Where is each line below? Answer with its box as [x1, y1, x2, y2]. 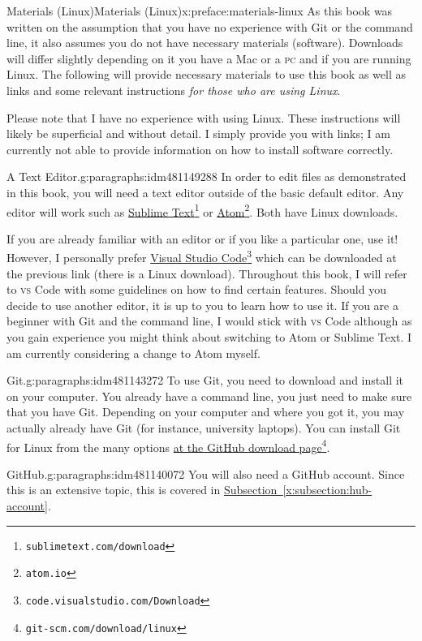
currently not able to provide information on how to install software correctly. [6, 140, 394, 157]
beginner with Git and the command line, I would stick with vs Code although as [6, 312, 412, 329]
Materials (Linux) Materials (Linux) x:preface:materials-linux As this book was [6, 2, 393, 19]
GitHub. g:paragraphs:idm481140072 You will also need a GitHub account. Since [6, 465, 405, 482]
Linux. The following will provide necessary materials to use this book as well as [6, 66, 406, 83]
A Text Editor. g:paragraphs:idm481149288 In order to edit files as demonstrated [6, 168, 407, 185]
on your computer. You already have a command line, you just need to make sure [6, 387, 412, 404]
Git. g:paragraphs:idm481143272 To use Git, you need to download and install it [6, 372, 404, 389]
